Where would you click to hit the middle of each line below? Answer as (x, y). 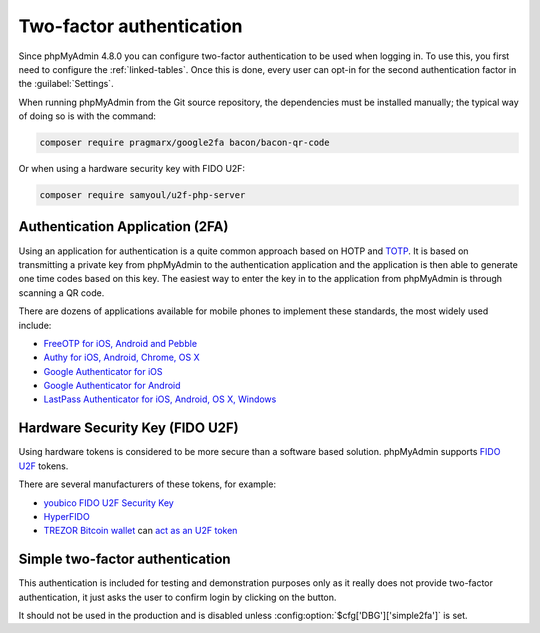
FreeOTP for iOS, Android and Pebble (120, 343)
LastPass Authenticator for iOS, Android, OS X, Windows (160, 399)
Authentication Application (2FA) (123, 226)
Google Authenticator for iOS (103, 371)
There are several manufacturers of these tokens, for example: (147, 484)
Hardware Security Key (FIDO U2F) (128, 428)
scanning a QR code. (61, 292)
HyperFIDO (66, 516)
